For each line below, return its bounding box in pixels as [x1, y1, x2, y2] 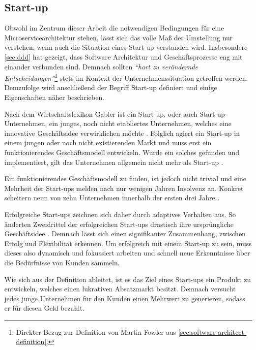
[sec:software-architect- [178, 326, 247, 337]
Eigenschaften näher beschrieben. [4, 92, 105, 102]
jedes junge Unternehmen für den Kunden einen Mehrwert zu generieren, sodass [4, 293, 245, 303]
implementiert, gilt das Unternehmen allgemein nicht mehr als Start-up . [4, 157, 223, 167]
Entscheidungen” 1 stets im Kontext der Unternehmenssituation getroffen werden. [4, 71, 248, 83]
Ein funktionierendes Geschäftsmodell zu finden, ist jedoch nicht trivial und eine [4, 173, 246, 184]
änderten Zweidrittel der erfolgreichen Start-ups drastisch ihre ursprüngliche [4, 219, 234, 229]
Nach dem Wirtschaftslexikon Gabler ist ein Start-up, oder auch [4, 108, 198, 119]
